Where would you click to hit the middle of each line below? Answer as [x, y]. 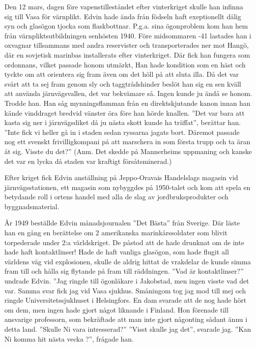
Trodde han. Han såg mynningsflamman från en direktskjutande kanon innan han [128, 103]
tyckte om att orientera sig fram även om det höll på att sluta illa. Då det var [122, 74]
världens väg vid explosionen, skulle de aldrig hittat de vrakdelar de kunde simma [128, 261]
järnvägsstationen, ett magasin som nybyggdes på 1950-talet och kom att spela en [128, 187]
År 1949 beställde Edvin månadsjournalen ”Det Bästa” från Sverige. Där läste [122, 223]
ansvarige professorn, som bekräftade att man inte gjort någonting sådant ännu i [126, 319]
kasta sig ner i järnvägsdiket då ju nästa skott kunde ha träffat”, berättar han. [123, 122]
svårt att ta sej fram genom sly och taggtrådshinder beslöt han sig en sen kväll [123, 83]
